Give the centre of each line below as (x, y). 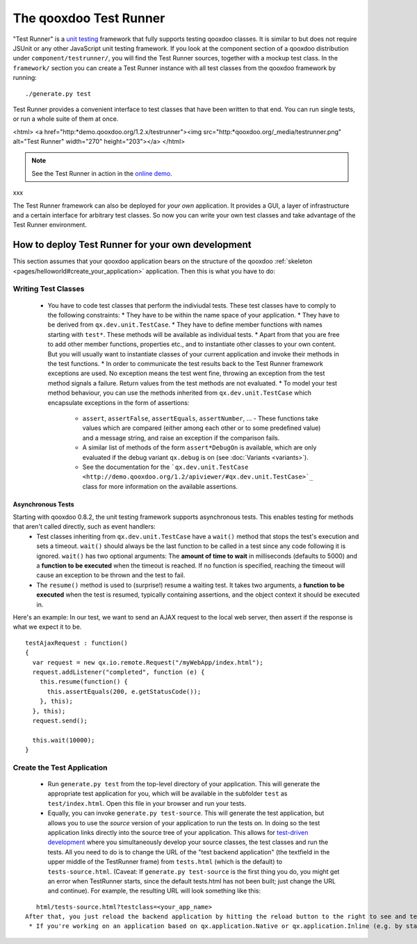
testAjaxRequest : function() (77, 643)
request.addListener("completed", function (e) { (118, 672)
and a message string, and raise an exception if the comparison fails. (181, 438)
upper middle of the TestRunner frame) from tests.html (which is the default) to (165, 862)
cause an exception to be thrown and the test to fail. (111, 575)
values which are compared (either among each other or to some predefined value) (202, 428)
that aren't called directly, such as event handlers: (84, 527)
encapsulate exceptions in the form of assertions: (118, 402)
